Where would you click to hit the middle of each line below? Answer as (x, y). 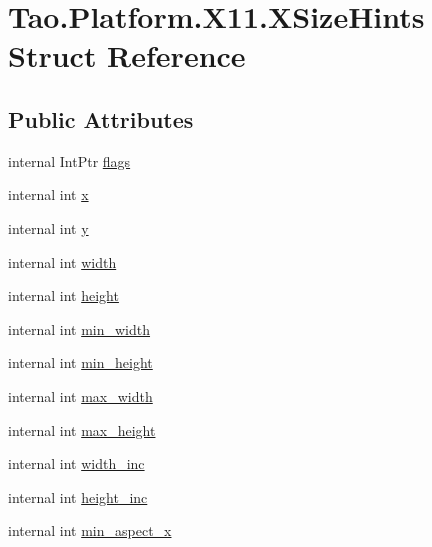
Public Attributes (101, 118)
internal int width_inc (76, 463)
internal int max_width (80, 395)
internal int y (48, 227)
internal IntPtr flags (69, 160)
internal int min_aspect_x (90, 530)
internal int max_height (82, 429)
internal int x (48, 194)
